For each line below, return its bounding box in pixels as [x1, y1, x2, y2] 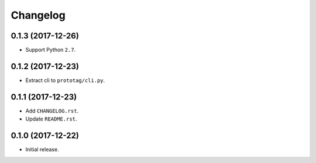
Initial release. [25, 146, 59, 153]
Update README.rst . [25, 115, 77, 122]
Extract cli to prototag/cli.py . [25, 76, 105, 84]
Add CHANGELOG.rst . [25, 107, 79, 114]
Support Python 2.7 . [25, 47, 76, 54]
